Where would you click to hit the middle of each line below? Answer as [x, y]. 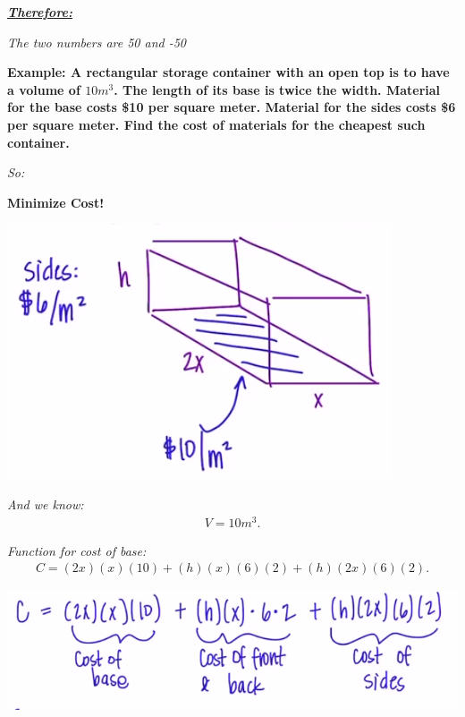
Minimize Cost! [56, 202]
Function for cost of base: [77, 550]
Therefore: [40, 12]
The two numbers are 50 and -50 [97, 42]
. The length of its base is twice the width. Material [277, 89]
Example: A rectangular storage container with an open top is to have [228, 72]
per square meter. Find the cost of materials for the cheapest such [216, 124]
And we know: [46, 504]
